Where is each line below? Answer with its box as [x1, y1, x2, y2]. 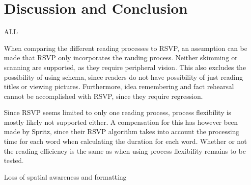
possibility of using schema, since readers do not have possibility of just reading [4, 71, 243, 82]
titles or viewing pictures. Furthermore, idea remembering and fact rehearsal [4, 81, 234, 92]
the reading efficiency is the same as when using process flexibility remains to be [4, 145, 246, 156]
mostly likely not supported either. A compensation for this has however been [4, 116, 238, 127]
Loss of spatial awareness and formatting [4, 171, 127, 182]
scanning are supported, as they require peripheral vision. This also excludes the [4, 62, 246, 72]
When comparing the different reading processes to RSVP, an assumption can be [4, 43, 248, 53]
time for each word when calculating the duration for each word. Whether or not [4, 136, 247, 146]
